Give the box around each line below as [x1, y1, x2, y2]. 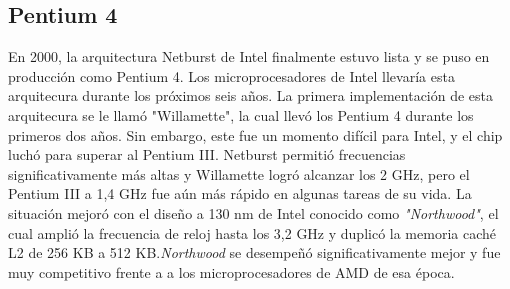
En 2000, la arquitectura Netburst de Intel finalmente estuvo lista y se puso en [8, 46, 490, 67]
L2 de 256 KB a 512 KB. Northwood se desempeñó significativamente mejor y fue [8, 242, 501, 263]
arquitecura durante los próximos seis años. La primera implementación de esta [8, 85, 494, 106]
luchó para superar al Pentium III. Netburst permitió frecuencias [8, 144, 406, 165]
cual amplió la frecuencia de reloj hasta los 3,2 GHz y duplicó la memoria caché [8, 222, 496, 243]
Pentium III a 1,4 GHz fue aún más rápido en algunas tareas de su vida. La [8, 183, 472, 204]
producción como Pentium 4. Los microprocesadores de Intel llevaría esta [8, 65, 455, 86]
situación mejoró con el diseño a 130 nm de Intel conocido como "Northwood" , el [8, 202, 499, 223]
